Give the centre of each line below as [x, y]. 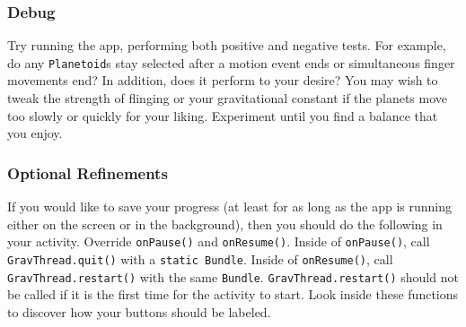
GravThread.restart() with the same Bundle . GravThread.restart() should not [233, 276]
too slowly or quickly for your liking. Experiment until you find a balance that [223, 115]
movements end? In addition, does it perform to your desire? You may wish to [223, 80]
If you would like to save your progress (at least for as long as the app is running [229, 207]
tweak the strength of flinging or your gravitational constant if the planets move [228, 98]
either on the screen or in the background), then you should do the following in [225, 224]
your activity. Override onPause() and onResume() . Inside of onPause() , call [219, 241]
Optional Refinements [88, 172]
